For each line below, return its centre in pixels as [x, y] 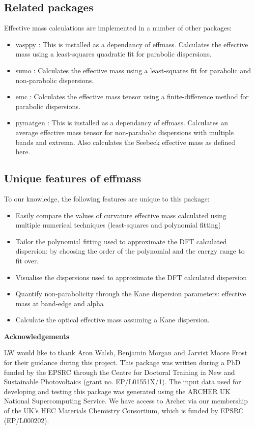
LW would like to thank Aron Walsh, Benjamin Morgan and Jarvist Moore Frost [126, 353]
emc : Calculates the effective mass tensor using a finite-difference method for [132, 97]
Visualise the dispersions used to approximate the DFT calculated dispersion [131, 277]
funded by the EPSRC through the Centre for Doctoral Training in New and [120, 372]
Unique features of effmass [73, 178]
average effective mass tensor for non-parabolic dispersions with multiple [125, 132]
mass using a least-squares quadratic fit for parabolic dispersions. [113, 54]
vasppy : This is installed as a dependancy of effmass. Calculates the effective [132, 44]
